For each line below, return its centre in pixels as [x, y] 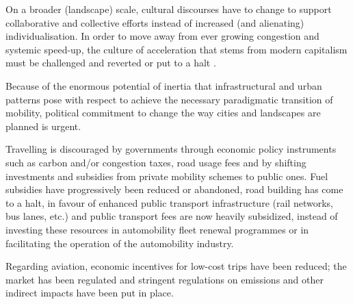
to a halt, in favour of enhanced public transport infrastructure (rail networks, [169, 202]
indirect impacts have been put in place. [90, 293]
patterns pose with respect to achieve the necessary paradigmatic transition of [169, 99]
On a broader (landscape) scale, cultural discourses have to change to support [169, 9]
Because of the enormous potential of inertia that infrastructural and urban [164, 85]
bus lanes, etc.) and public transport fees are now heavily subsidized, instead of [172, 216]
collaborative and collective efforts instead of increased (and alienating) [155, 22]
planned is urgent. [43, 126]
